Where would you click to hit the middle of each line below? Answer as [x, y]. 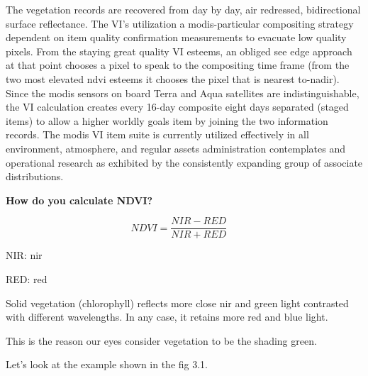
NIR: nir [24, 255]
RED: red [27, 278]
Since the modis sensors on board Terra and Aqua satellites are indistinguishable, [183, 93]
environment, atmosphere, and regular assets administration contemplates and [175, 148]
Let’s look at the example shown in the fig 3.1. [107, 364]
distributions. [35, 176]
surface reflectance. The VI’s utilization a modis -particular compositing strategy [180, 23]
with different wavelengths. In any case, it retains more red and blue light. [167, 317]
